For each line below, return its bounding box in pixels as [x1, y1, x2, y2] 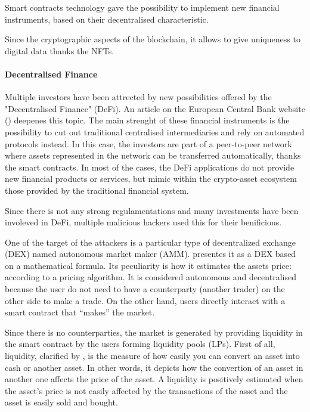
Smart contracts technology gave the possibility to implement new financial [5, 1, 280, 13]
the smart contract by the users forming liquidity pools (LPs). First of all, [5, 337, 275, 350]
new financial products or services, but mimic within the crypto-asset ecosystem [5, 172, 297, 185]
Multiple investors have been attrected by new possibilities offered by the [5, 91, 272, 103]
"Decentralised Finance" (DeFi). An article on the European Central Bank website [5, 102, 305, 114]
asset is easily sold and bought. [5, 396, 118, 408]
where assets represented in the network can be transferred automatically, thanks [5, 149, 301, 162]
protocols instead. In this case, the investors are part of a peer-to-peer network [5, 137, 292, 150]
